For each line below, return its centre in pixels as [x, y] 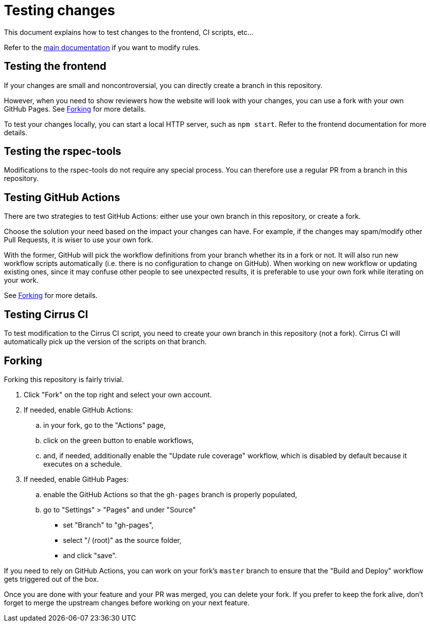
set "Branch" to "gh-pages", [108, 525]
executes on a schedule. [83, 464]
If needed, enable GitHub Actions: [78, 410]
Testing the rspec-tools [63, 151]
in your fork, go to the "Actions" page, [104, 425]
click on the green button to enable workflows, [119, 440]
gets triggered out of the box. [51, 579]
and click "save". [90, 555]
